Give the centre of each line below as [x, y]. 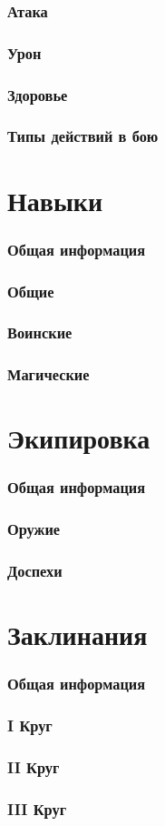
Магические [49, 374]
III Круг [37, 808]
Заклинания [78, 635]
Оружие [34, 529]
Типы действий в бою [83, 136]
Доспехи [35, 571]
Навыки [55, 200]
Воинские [40, 332]
